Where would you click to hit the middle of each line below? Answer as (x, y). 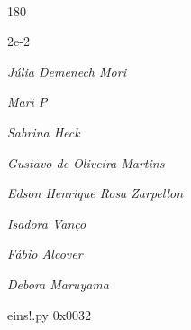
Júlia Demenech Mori (67, 71)
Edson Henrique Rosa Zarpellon (95, 193)
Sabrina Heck (44, 132)
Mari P (27, 102)
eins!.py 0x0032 (50, 314)
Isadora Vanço (47, 223)
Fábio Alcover (45, 254)
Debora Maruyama (58, 283)
